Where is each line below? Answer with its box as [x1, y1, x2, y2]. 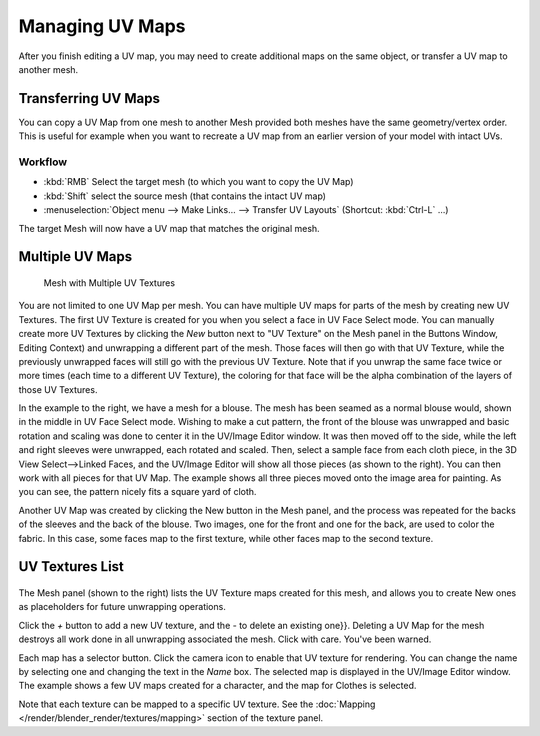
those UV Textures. [18, 383, 98, 395]
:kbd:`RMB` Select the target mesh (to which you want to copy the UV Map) [43, 176, 354, 188]
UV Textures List [18, 558, 125, 575]
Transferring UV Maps [18, 90, 160, 107]
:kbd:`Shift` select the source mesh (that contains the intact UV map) [43, 190, 327, 202]
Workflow [18, 155, 68, 169]
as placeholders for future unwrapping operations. [18, 601, 227, 613]
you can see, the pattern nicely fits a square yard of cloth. [18, 486, 257, 498]
